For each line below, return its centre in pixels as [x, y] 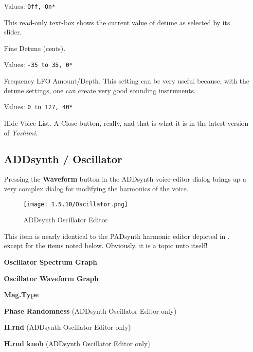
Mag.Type [21, 294]
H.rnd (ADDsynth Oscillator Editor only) [68, 327]
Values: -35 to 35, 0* [38, 64]
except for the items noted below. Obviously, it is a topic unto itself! [106, 245]
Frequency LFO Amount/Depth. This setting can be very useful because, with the [126, 81]
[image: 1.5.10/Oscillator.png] [76, 204]
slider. [13, 32]
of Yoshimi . [21, 132]
